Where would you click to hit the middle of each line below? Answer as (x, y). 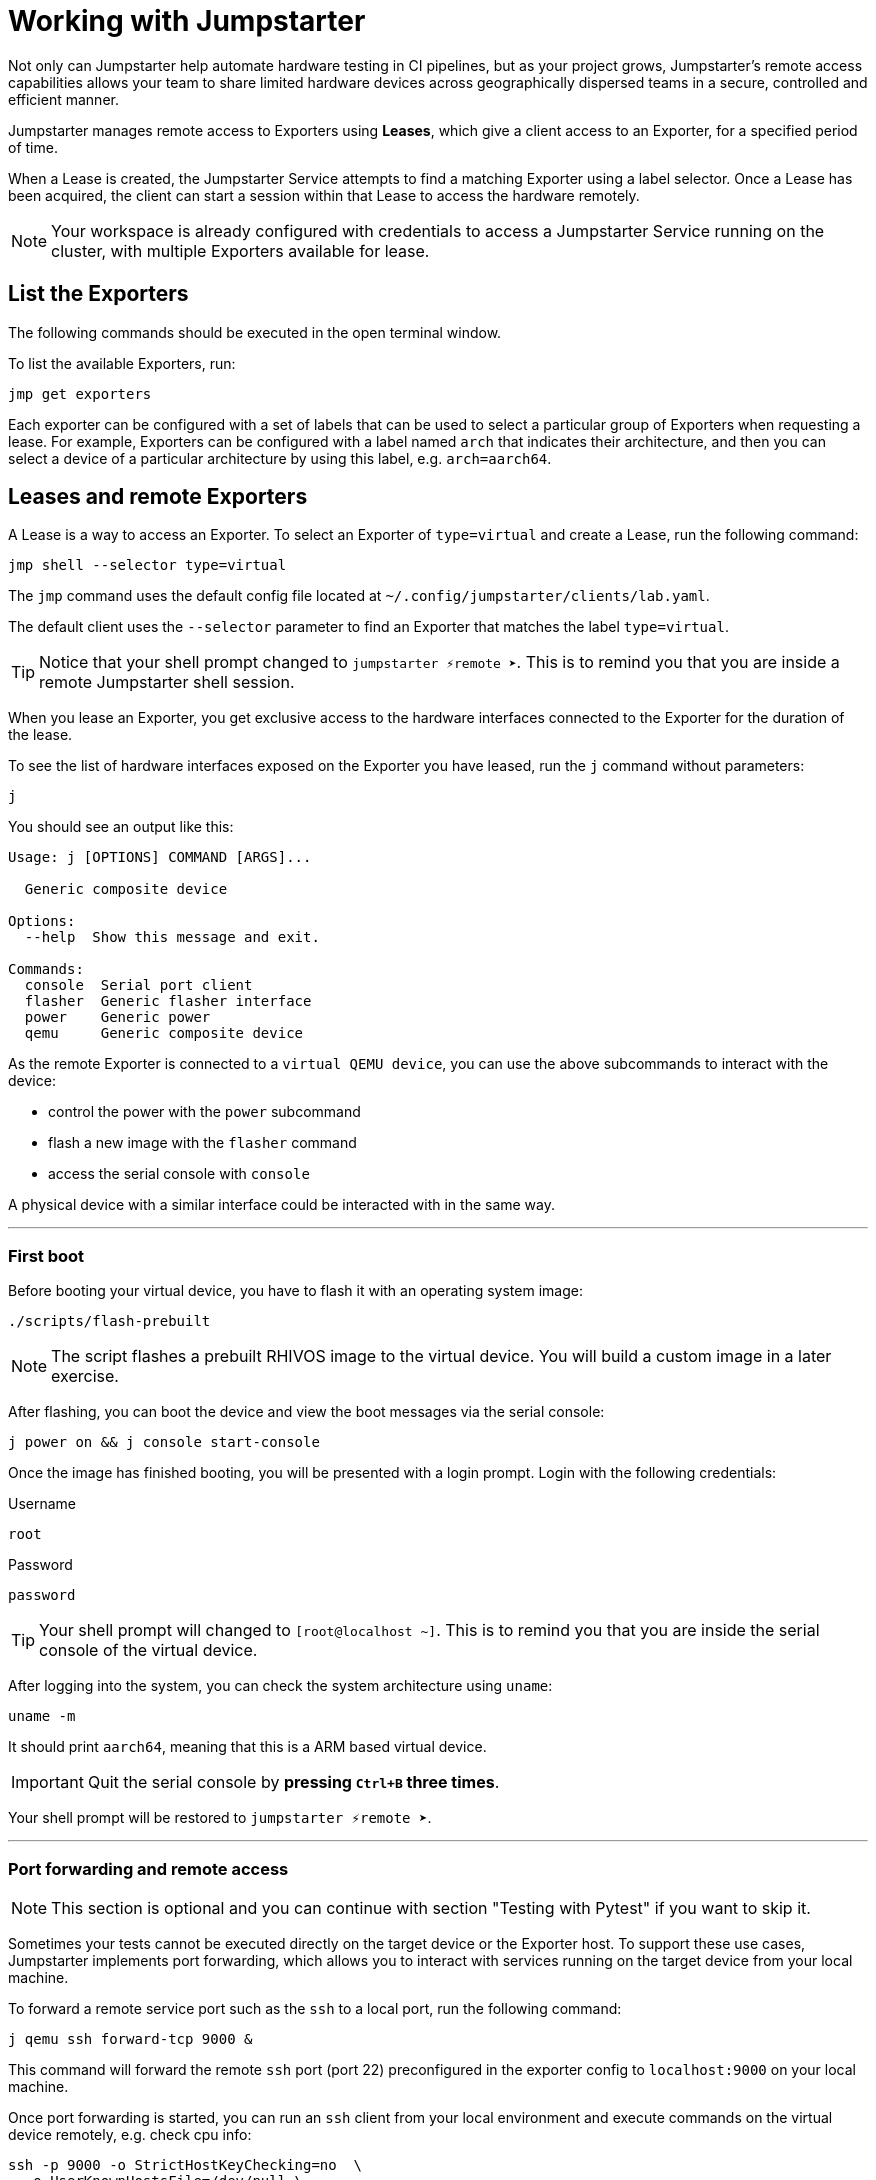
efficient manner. (63, 99)
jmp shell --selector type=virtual (147, 565)
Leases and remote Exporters (158, 497)
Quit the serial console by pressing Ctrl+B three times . (293, 1782)
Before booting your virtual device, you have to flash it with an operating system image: (295, 1291)
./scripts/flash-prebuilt (109, 1321)
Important (47, 1782)
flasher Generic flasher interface (168, 1001)
